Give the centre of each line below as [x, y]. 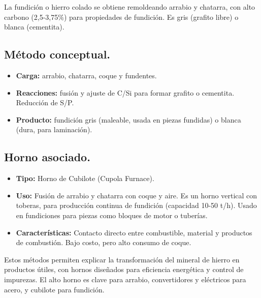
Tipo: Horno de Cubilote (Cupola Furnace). [85, 178]
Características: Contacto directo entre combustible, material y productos [134, 232]
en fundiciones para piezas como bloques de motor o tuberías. [112, 215]
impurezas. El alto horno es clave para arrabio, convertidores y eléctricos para [125, 279]
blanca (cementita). [34, 27]
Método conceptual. [57, 54]
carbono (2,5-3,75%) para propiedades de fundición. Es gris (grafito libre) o [121, 17]
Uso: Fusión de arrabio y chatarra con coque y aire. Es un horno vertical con [137, 195]
